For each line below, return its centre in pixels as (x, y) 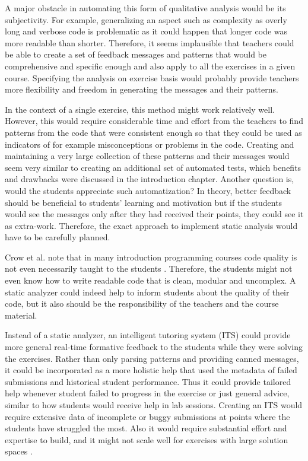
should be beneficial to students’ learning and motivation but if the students (144, 202)
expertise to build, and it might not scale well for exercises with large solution (147, 439)
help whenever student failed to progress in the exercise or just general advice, (147, 393)
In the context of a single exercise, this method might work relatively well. (140, 109)
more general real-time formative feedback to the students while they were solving (154, 347)
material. (21, 315)
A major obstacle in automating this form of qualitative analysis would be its (145, 8)
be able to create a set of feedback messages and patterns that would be (136, 54)
